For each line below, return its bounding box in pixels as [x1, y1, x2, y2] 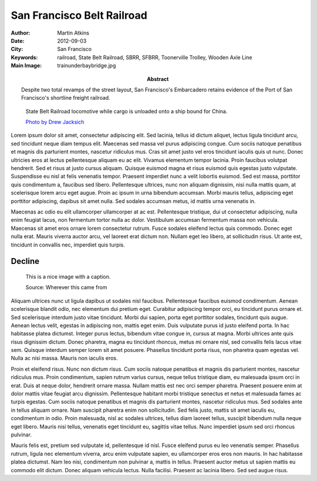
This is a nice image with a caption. [25, 273, 111, 280]
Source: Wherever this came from [25, 284, 107, 291]
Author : [11, 29, 31, 36]
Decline [11, 256, 39, 266]
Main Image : [11, 62, 42, 69]
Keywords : [11, 53, 38, 61]
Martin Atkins [57, 29, 89, 36]
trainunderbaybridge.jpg [57, 62, 116, 69]
